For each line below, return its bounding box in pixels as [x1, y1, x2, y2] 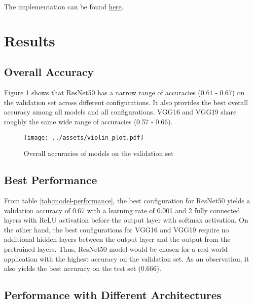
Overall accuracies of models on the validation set [24, 148, 174, 158]
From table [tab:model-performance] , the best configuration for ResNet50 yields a [4, 195, 251, 205]
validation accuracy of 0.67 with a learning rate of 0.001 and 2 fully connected [4, 205, 240, 215]
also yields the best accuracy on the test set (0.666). [4, 263, 161, 273]
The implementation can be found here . [4, 1, 124, 11]
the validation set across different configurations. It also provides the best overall [4, 97, 248, 107]
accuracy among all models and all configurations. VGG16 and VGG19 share [4, 107, 237, 117]
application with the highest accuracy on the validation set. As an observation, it [4, 253, 249, 264]
